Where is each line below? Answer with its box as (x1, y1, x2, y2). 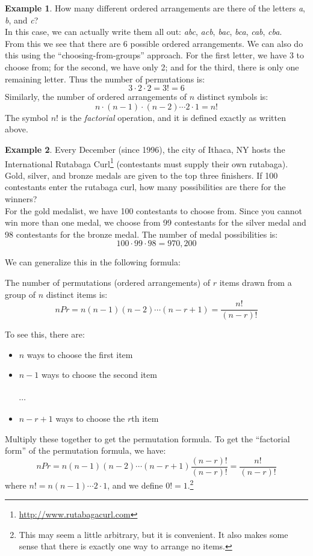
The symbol (5, 111, 49, 123)
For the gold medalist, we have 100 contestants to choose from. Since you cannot (5, 204, 303, 217)
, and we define (107, 478, 163, 491)
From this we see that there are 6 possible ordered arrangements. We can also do (5, 37, 303, 49)
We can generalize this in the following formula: (5, 256, 181, 268)
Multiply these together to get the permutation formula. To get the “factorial (5, 432, 290, 445)
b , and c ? (5, 13, 39, 26)
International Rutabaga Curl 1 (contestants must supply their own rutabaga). (5, 155, 288, 170)
